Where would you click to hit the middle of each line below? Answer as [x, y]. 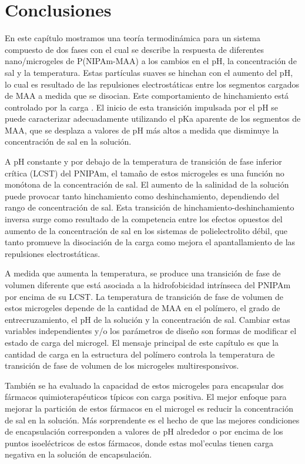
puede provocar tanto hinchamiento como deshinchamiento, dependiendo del [142, 196]
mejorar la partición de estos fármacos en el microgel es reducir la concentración [149, 408]
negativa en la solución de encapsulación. [78, 454]
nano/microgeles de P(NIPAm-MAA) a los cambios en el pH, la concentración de [151, 61]
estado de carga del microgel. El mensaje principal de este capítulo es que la [142, 342]
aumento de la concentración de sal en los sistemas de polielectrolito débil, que [146, 230]
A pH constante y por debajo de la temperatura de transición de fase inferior [143, 161]
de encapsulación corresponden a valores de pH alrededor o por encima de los [144, 431]
